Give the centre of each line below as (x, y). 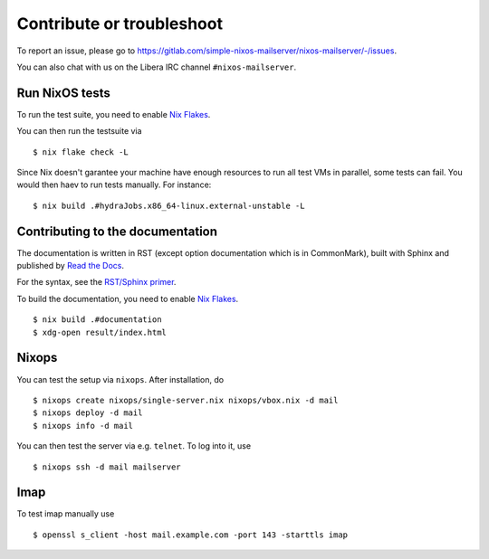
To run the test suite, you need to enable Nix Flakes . (114, 114)
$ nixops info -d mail (83, 426)
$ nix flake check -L (81, 152)
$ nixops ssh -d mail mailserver (107, 467)
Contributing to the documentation (117, 231)
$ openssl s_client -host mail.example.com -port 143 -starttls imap (191, 535)
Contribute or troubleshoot (120, 24)
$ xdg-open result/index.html (100, 332)
